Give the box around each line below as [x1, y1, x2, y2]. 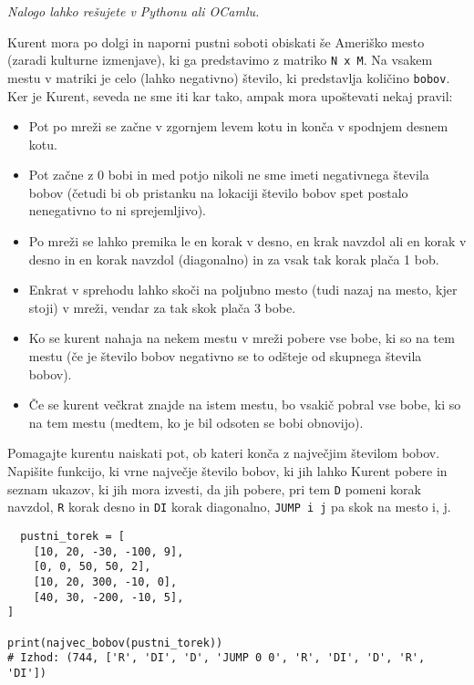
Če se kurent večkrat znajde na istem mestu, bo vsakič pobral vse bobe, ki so [28, 395, 461, 414]
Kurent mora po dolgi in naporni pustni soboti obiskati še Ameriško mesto [7, 32, 425, 51]
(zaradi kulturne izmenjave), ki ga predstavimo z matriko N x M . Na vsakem [7, 50, 433, 69]
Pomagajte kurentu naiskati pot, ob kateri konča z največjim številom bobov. [7, 443, 440, 462]
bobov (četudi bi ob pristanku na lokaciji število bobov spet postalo [28, 182, 408, 202]
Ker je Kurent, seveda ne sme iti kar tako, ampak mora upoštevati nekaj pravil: [7, 86, 453, 105]
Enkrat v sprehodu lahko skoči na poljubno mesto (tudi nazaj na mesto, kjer [28, 280, 458, 299]
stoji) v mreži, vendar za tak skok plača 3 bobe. [28, 297, 296, 317]
